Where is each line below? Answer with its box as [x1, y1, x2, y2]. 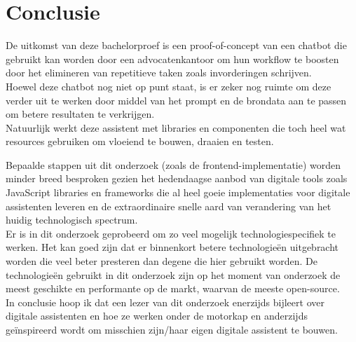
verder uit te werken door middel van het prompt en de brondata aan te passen [6, 93, 347, 107]
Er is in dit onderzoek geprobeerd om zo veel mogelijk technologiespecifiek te [6, 226, 336, 240]
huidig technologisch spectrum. [6, 212, 138, 227]
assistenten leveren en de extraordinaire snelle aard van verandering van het [6, 198, 331, 213]
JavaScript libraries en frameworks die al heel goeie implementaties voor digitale [6, 185, 350, 200]
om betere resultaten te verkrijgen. [6, 107, 155, 121]
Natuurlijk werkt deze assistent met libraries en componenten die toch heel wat [6, 120, 346, 135]
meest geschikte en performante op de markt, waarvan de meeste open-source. [6, 281, 340, 296]
